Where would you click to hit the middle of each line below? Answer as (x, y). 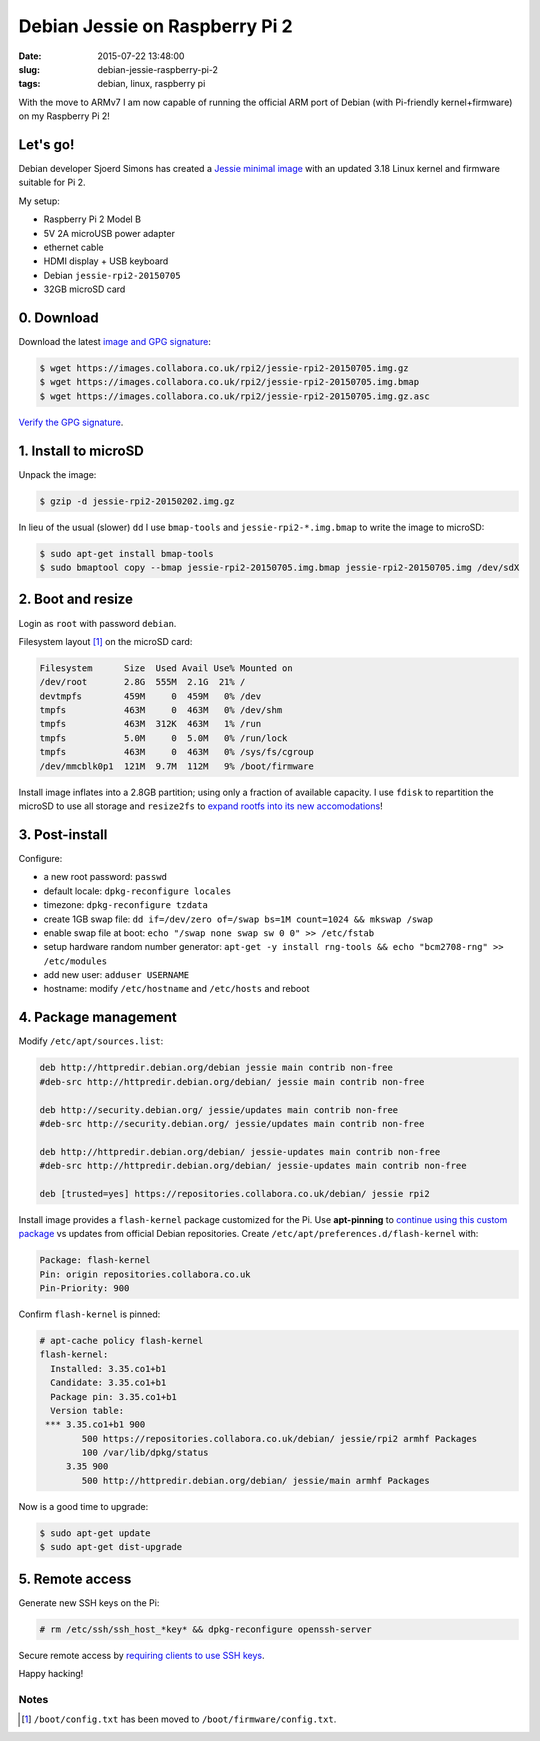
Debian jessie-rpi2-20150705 (112, 275)
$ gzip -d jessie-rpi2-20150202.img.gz (137, 501)
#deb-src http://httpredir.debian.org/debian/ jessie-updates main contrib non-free (253, 1166)
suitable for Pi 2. (52, 182)
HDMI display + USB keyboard (106, 261)
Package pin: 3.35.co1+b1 (113, 1396)
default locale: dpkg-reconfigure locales (137, 891)
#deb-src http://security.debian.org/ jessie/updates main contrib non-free (232, 1123)
